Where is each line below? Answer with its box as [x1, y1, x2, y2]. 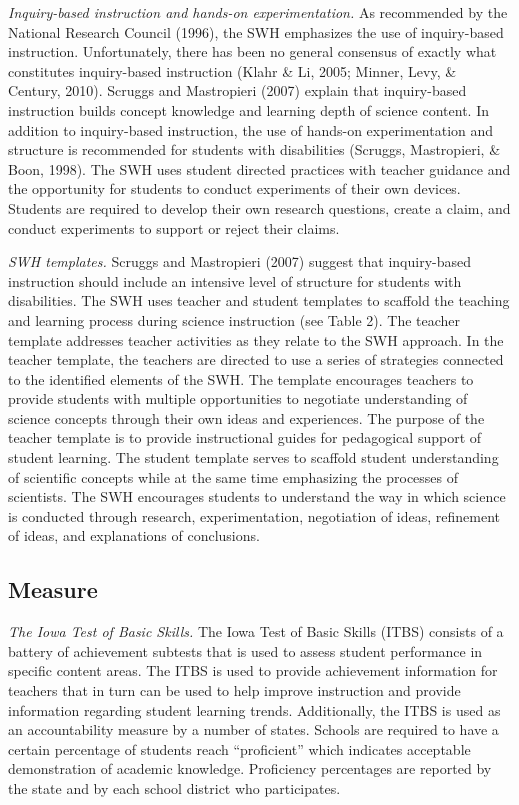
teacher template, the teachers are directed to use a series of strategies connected [8, 349, 504, 370]
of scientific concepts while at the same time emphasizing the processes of [8, 466, 459, 487]
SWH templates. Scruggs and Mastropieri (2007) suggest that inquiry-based [8, 251, 471, 272]
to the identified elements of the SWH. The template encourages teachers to [8, 368, 474, 389]
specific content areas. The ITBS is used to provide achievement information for [8, 660, 498, 681]
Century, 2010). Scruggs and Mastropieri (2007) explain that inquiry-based [8, 80, 467, 101]
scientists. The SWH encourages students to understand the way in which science [8, 486, 506, 507]
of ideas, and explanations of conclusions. [8, 525, 260, 546]
